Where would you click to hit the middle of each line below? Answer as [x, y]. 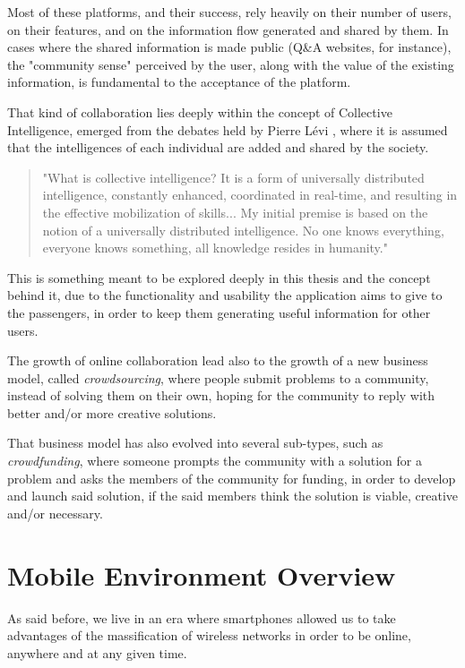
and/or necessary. [55, 513]
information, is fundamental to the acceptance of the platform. [179, 82]
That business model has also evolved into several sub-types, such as [195, 443]
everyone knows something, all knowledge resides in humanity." [215, 248]
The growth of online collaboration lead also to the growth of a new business [218, 360]
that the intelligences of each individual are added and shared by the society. [218, 147]
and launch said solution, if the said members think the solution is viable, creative [233, 496]
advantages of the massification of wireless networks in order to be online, [209, 635]
